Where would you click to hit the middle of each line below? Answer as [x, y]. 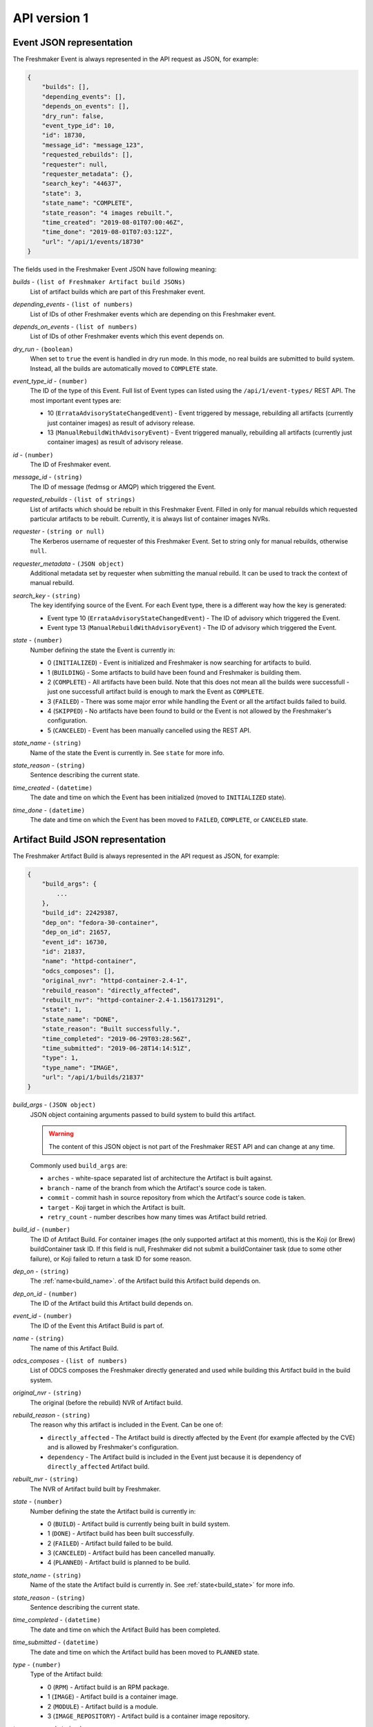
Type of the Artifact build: [66, 1674]
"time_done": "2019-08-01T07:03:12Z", [107, 232]
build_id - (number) [41, 1230]
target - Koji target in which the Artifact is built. [116, 1207]
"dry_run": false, [73, 116]
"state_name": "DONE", [80, 1019]
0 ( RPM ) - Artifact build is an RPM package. [108, 1687]
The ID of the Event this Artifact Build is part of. [97, 1326]
